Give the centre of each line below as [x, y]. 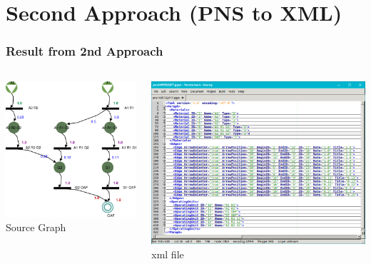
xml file [168, 254]
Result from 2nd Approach [85, 51]
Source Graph [36, 227]
